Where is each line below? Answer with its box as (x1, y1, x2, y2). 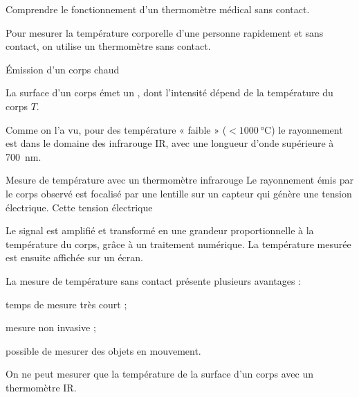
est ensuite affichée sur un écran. (6, 250, 143, 265)
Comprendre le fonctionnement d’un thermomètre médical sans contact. (6, 2, 310, 16)
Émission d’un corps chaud (6, 62, 120, 76)
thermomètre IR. (6, 380, 77, 394)
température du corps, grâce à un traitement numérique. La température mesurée (6, 236, 351, 251)
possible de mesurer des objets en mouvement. (6, 343, 201, 358)
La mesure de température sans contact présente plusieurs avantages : (6, 273, 302, 288)
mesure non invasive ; (6, 320, 96, 335)
